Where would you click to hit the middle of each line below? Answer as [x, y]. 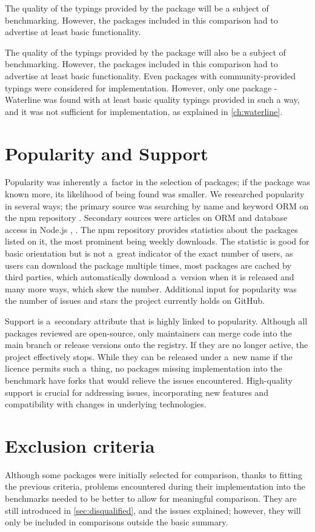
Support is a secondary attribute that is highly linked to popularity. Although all [156, 321]
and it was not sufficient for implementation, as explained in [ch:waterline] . [144, 111]
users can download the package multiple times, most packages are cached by [148, 265]
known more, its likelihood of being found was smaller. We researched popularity [155, 194]
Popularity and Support [107, 153]
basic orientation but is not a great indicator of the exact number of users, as [149, 253]
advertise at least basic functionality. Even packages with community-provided [151, 75]
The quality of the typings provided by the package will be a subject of [137, 8]
